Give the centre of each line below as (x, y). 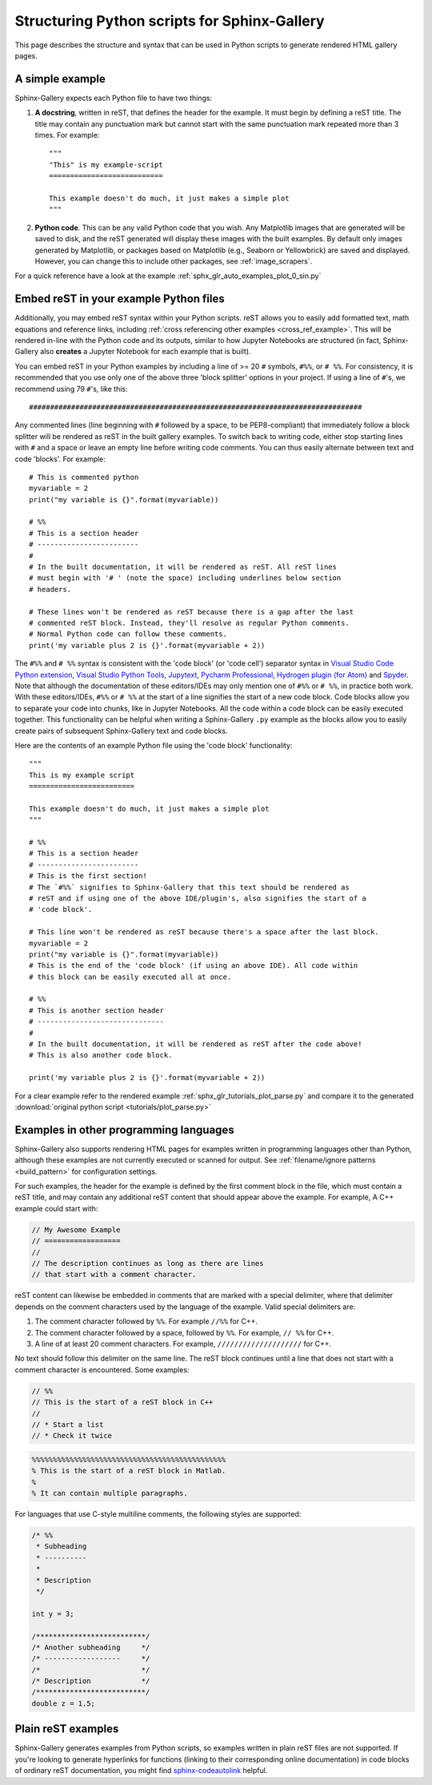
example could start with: (56, 1208)
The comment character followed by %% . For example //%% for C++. (146, 1321)
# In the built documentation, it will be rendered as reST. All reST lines (183, 567)
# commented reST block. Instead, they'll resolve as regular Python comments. (189, 623)
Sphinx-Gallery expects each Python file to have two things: (113, 98)
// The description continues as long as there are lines (148, 1263)
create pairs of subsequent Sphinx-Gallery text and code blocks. (121, 731)
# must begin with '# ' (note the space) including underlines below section (185, 578)
